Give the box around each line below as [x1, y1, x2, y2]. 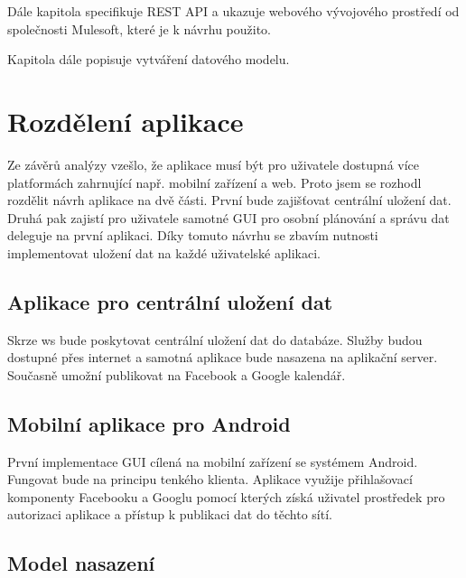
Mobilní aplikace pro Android [7, 409, 291, 437]
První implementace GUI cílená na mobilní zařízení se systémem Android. [7, 452, 418, 471]
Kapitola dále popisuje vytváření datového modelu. [7, 50, 290, 69]
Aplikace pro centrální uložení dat [7, 287, 333, 315]
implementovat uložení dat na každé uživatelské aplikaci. [7, 243, 321, 262]
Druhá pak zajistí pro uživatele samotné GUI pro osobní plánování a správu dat [7, 208, 450, 227]
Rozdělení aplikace [7, 102, 244, 139]
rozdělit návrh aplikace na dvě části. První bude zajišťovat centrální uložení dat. [7, 191, 452, 210]
